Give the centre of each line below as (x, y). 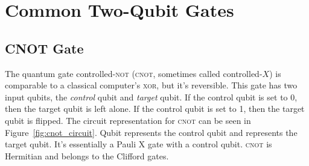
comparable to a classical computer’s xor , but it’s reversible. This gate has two (151, 85)
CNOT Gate (44, 48)
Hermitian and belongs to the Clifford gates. (87, 155)
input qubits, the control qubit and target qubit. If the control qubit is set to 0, (151, 97)
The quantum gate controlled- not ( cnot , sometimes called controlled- (134, 73)
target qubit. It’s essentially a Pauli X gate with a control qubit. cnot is (139, 144)
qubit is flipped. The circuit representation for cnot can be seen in (128, 120)
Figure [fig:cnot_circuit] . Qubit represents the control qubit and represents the (151, 132)
